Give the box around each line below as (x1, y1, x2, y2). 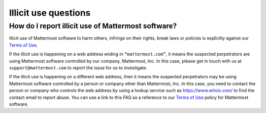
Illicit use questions (9, 7, 91, 18)
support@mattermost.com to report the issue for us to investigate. (9, 65, 148, 70)
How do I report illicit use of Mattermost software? (9, 22, 177, 30)
